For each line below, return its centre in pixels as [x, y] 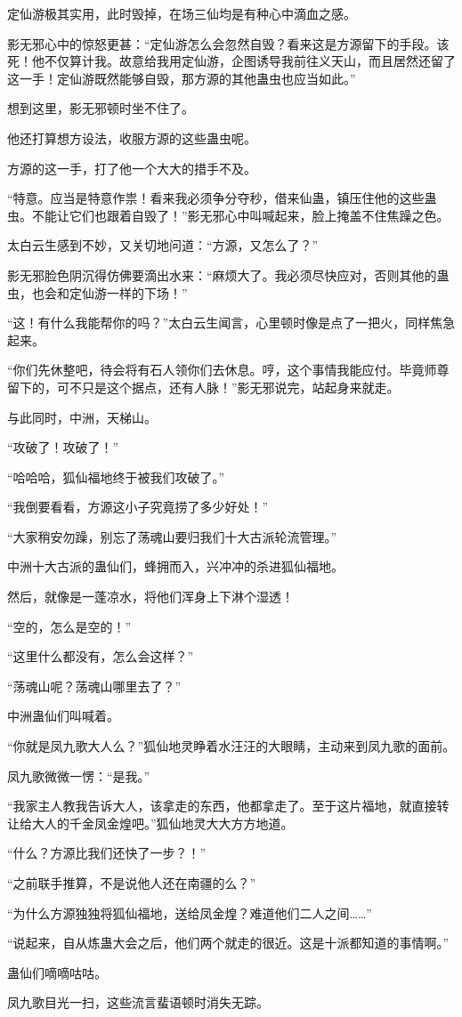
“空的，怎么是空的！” [69, 626]
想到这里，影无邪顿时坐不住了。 [101, 108]
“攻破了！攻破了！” [63, 447]
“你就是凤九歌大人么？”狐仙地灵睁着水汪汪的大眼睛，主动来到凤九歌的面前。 [231, 746]
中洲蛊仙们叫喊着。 [63, 716]
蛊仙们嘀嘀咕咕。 [57, 972]
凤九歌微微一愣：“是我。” [79, 775]
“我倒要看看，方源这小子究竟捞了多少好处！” [138, 507]
